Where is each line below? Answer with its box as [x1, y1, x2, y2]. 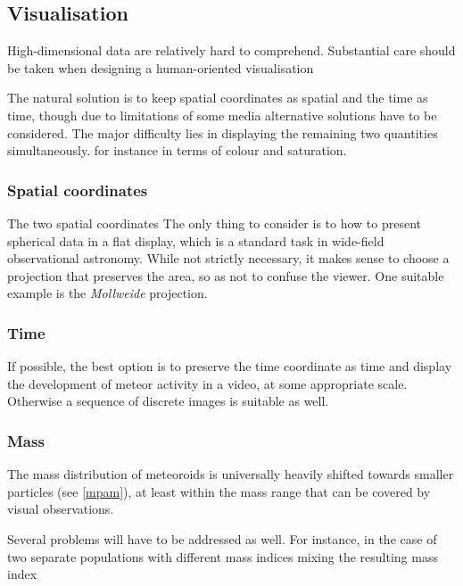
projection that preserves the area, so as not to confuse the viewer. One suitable [7, 266, 444, 285]
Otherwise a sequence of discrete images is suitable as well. [7, 392, 329, 410]
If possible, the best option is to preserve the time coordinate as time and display [7, 357, 452, 376]
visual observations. [7, 499, 114, 518]
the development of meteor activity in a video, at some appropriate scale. [7, 374, 408, 392]
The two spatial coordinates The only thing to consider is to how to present [7, 213, 422, 232]
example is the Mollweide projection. [7, 284, 208, 302]
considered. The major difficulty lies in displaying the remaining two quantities [7, 123, 438, 142]
